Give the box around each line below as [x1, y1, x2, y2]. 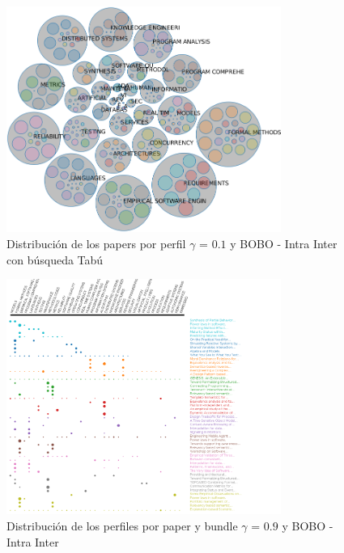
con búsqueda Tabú [6, 251, 104, 268]
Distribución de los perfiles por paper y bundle [6, 517, 238, 534]
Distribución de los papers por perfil [6, 235, 186, 252]
